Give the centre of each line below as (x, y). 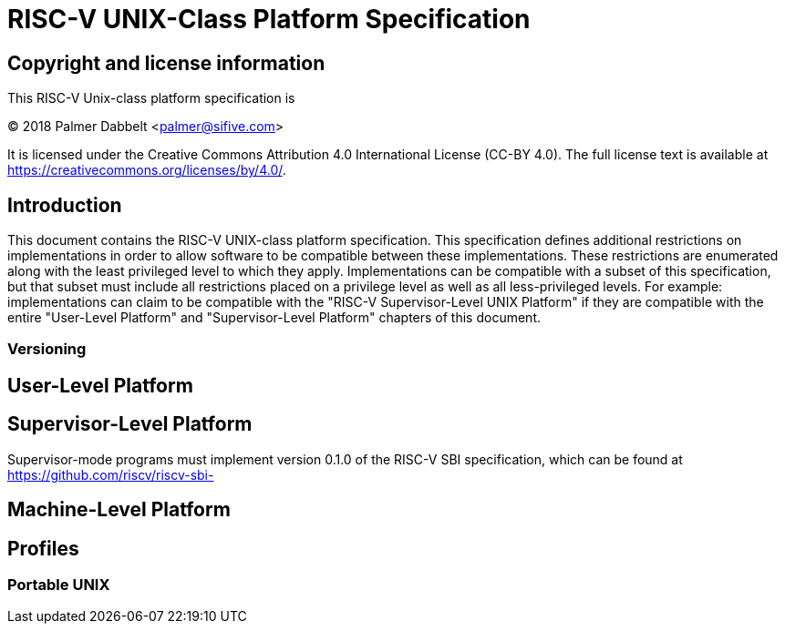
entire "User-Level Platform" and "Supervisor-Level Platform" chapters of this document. (274, 318)
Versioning (47, 349)
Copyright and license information (166, 63)
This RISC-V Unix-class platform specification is (151, 98)
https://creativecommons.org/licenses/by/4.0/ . (147, 170)
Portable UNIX (59, 584)
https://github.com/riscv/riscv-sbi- (111, 474)
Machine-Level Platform (119, 510)
